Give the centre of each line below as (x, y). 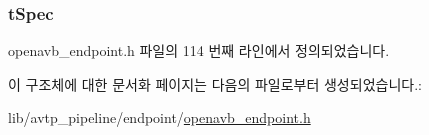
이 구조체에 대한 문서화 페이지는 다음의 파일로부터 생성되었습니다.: (215, 83)
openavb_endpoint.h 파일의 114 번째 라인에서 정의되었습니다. (199, 50)
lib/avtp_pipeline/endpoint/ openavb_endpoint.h (159, 117)
